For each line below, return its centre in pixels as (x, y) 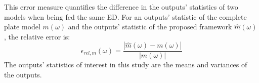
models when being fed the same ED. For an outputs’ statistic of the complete (125, 16)
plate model (22, 27)
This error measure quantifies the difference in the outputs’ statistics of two (121, 7)
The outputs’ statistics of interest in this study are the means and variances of (126, 65)
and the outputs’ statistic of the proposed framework (150, 27)
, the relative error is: (37, 36)
